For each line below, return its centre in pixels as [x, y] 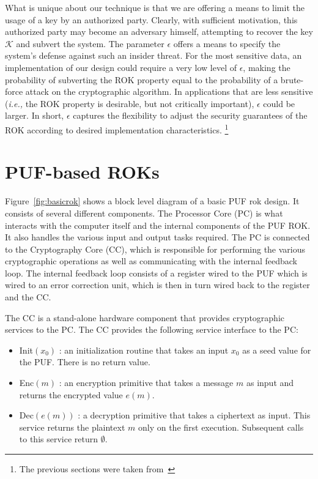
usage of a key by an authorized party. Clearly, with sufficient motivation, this [151, 19]
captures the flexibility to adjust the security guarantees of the [190, 115]
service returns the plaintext [72, 427]
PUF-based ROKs [82, 172]
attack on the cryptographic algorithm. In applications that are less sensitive [169, 91]
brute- [292, 79]
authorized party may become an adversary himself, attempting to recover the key [159, 32]
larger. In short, [35, 115]
